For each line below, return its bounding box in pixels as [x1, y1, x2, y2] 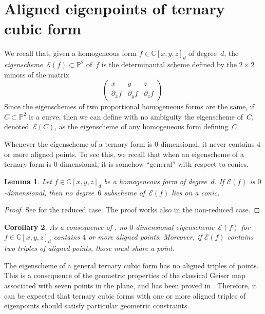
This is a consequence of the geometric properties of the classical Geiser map [4, 270, 245, 281]
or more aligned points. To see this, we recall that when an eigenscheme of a [4, 148, 244, 159]
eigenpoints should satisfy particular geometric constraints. [4, 300, 190, 311]
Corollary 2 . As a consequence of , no [4, 221, 127, 232]
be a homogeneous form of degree [104, 175, 207, 186]
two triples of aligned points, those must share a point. [4, 243, 175, 253]
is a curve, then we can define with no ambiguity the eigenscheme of [28, 111, 243, 122]
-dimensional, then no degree [4, 187, 94, 198]
